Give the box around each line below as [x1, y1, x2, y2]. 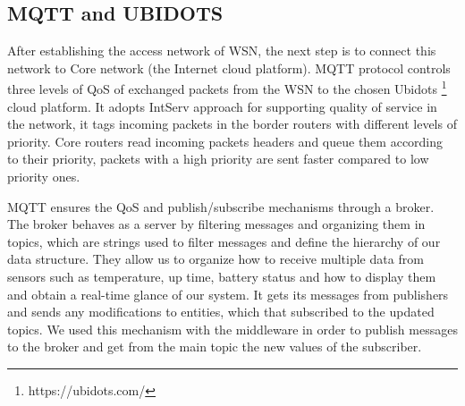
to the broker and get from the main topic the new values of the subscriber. [7, 337, 422, 356]
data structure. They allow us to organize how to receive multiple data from [7, 250, 424, 268]
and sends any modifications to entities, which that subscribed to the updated [7, 302, 435, 321]
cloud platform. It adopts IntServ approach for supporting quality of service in [7, 97, 437, 115]
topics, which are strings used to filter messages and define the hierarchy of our [7, 232, 441, 250]
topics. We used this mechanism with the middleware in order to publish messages [7, 319, 458, 338]
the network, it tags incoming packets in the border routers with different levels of [7, 114, 457, 133]
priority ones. [7, 167, 80, 186]
